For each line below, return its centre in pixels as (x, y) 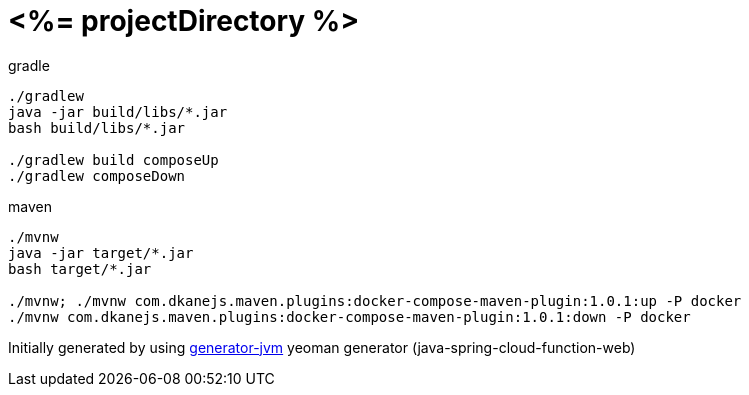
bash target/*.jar (80, 268)
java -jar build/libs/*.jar (118, 111)
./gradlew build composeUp (113, 159)
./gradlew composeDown (97, 175)
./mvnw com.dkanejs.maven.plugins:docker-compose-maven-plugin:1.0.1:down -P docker (349, 316)
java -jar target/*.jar (101, 252)
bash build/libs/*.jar (97, 127)
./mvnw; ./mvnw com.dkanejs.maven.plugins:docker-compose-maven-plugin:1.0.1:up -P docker (375, 300)
